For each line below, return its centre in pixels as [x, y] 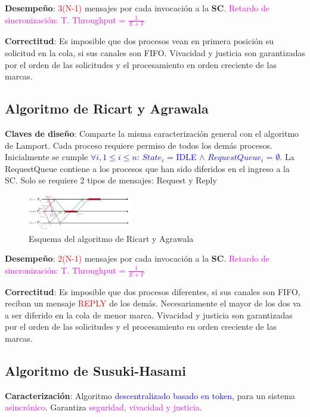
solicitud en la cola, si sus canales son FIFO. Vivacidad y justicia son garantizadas [155, 53]
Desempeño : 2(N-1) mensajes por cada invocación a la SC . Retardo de [137, 258]
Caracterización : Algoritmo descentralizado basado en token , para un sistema [150, 395]
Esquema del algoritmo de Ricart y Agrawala [111, 238]
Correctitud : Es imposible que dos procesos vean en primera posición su [139, 41]
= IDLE [182, 157]
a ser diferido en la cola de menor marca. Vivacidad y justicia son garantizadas [149, 315]
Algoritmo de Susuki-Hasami [95, 370]
